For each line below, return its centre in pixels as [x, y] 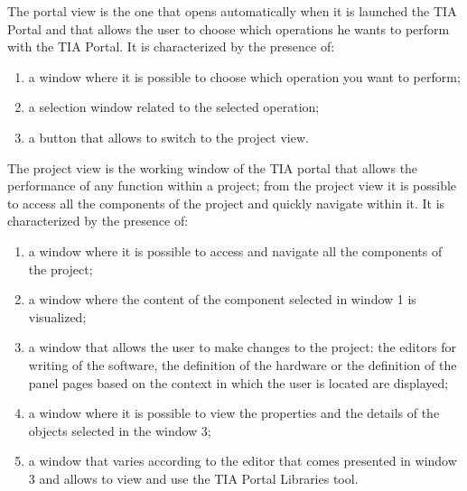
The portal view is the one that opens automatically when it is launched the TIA [232, 11]
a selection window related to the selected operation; [174, 107]
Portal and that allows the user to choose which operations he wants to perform [229, 28]
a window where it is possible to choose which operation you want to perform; [244, 76]
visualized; [57, 316]
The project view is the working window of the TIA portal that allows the [213, 167]
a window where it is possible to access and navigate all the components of [235, 250]
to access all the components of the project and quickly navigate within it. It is [226, 203]
